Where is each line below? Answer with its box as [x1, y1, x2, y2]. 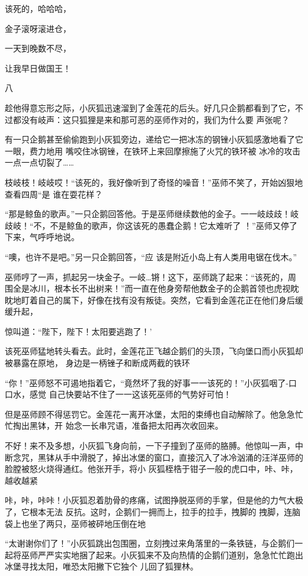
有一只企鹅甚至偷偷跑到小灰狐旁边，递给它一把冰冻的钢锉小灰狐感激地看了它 [5, 133, 303, 145]
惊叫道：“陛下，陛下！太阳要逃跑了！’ [5, 325, 152, 337]
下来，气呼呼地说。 [5, 231, 79, 243]
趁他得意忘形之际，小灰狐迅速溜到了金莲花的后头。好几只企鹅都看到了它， [5, 101, 295, 114]
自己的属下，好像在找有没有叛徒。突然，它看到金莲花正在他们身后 [37, 293, 295, 306]
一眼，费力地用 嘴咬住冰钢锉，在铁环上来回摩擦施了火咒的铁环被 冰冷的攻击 [5, 144, 301, 157]
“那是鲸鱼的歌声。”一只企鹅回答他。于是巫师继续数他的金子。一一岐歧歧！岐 [5, 208, 299, 220]
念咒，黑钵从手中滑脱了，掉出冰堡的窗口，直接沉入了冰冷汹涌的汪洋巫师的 [12, 451, 303, 463]
